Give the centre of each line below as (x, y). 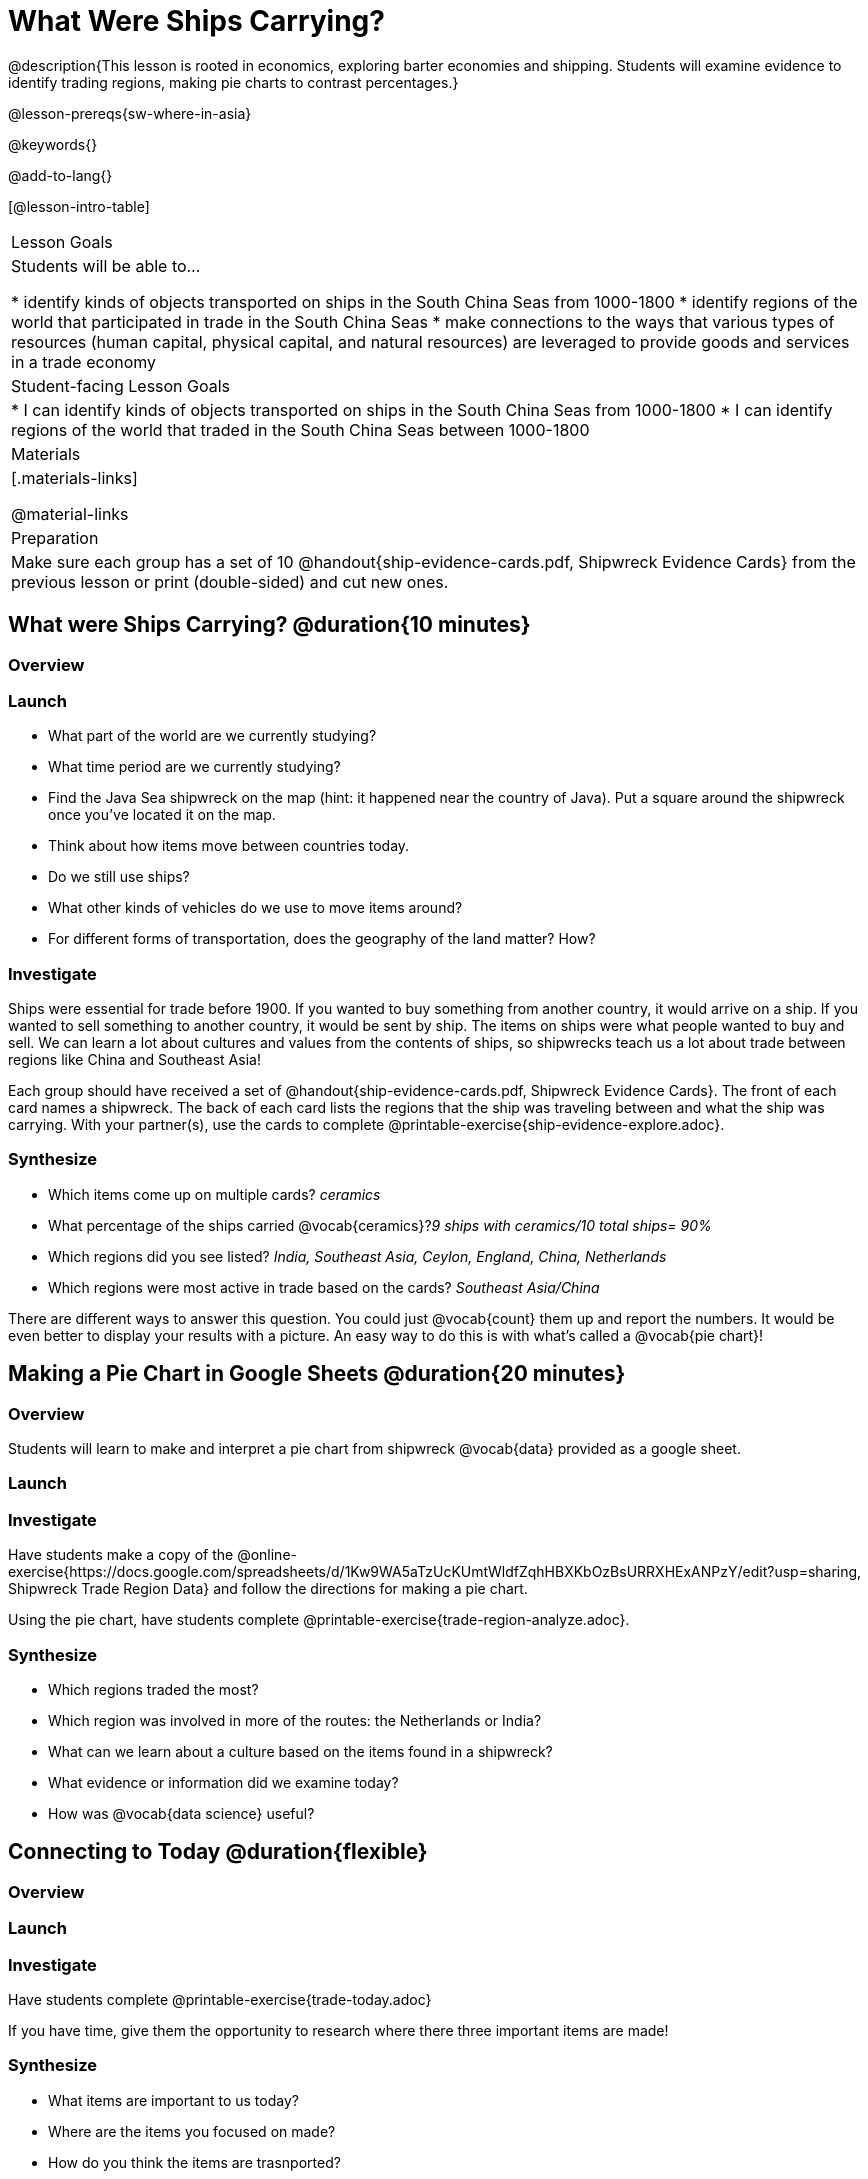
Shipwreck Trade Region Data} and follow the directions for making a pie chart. (268, 1589)
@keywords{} (53, 144)
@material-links (70, 513)
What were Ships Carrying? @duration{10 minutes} (269, 625)
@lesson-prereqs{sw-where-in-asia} (130, 113)
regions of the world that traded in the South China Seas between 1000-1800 (300, 429)
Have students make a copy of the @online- (152, 1555)
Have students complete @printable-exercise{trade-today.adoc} (220, 1999)
